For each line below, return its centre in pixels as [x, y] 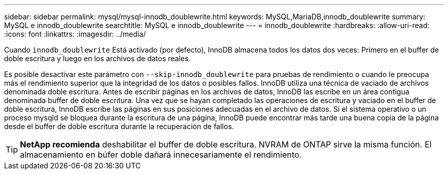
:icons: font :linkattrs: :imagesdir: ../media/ [75, 34]
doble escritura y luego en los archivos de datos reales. [97, 58]
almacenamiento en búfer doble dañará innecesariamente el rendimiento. [161, 155]
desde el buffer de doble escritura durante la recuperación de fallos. [119, 126]
